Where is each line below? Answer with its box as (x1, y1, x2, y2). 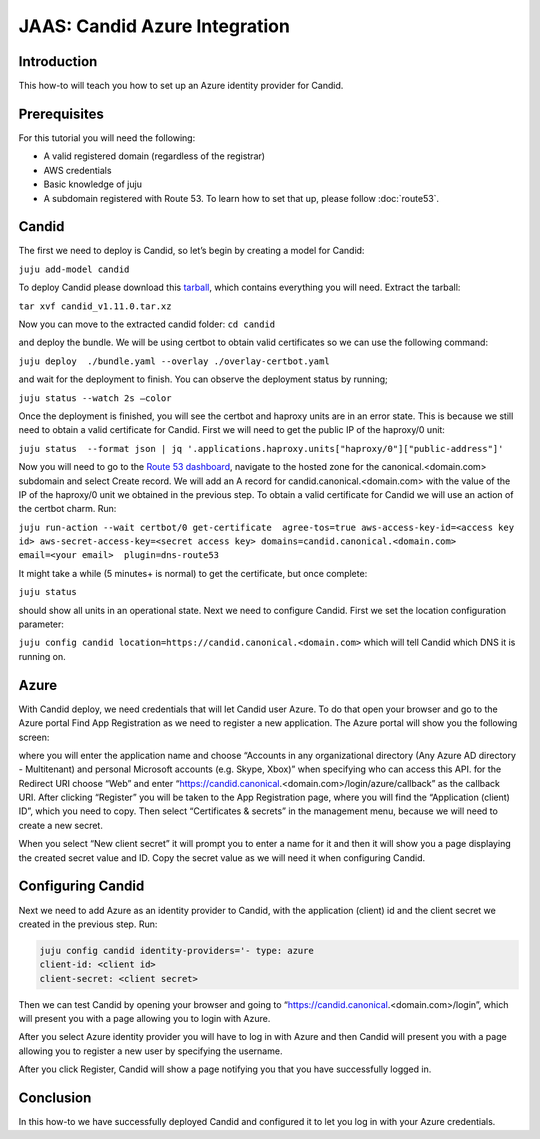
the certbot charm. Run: (18, 503, 117, 515)
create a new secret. (18, 819, 104, 831)
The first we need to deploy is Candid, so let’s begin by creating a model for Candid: (18, 245, 365, 257)
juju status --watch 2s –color (18, 392, 172, 404)
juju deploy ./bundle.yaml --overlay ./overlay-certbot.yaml (18, 355, 330, 367)
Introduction (18, 53, 98, 70)
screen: (18, 731, 50, 743)
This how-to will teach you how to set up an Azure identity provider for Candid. (18, 80, 344, 92)
